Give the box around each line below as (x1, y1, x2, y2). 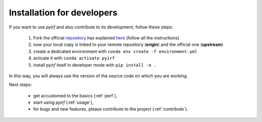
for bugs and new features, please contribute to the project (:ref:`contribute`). (33, 106, 188, 112)
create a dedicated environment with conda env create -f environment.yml (33, 48, 197, 54)
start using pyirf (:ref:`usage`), (33, 99, 94, 106)
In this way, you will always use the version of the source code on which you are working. (9, 73, 188, 79)
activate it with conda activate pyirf (33, 55, 115, 61)
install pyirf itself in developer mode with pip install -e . (33, 62, 157, 68)
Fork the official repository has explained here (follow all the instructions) (33, 35, 180, 41)
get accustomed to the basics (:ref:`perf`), (33, 93, 117, 98)
